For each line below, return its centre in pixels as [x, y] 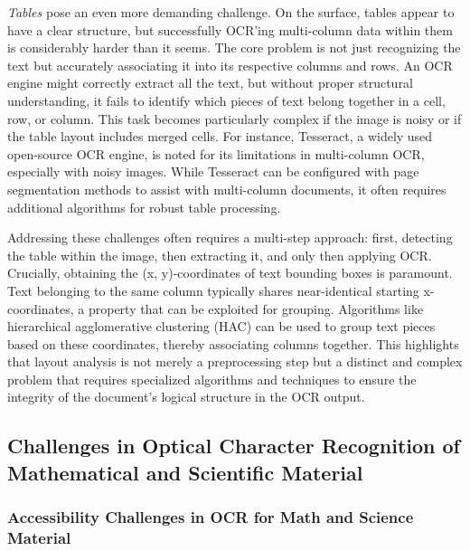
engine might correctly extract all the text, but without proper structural [210, 83]
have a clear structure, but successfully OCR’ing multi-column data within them [230, 29]
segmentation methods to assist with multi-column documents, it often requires [227, 189]
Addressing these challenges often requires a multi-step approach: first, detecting [230, 237]
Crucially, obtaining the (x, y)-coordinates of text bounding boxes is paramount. [230, 273]
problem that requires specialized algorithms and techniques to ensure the [212, 379]
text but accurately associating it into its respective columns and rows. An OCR [230, 65]
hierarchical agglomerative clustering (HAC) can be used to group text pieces [221, 326]
